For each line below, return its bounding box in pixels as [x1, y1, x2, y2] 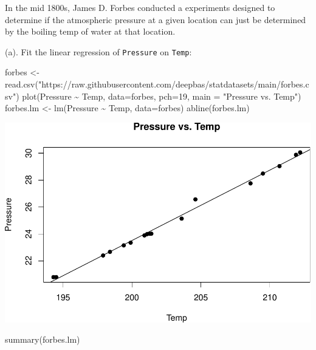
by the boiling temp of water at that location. [5, 25, 176, 38]
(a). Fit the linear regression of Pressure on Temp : [5, 45, 192, 58]
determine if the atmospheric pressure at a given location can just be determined [5, 13, 306, 26]
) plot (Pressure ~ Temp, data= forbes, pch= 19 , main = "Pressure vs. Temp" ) [16, 89, 301, 102]
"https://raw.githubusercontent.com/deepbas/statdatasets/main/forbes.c [38, 78, 309, 91]
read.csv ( [5, 78, 38, 91]
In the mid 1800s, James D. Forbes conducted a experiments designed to [5, 1, 275, 13]
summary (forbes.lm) [5, 333, 80, 346]
